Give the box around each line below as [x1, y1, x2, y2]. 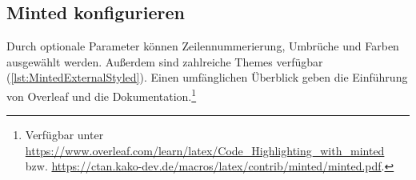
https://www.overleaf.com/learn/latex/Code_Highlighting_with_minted [25, 142, 385, 158]
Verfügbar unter [25, 126, 104, 143]
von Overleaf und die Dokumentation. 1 [6, 85, 197, 104]
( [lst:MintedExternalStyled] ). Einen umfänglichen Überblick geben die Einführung [6, 69, 408, 86]
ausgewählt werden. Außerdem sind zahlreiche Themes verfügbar [6, 53, 323, 70]
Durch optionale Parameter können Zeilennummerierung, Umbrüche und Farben [6, 38, 399, 54]
